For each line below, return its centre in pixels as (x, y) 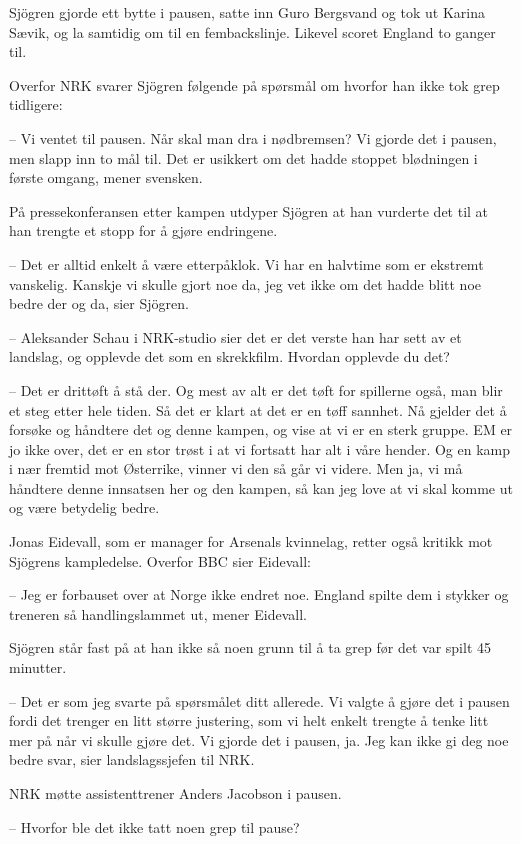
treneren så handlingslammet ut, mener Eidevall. (158, 613)
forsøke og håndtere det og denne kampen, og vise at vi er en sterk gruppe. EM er (261, 429)
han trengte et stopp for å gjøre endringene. (143, 230)
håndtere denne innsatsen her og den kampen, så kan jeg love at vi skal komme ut (261, 487)
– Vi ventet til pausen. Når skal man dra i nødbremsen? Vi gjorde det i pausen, (253, 137)
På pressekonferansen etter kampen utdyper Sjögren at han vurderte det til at (249, 210)
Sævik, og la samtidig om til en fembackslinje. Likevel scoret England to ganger (252, 31)
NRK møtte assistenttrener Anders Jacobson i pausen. (175, 793)
